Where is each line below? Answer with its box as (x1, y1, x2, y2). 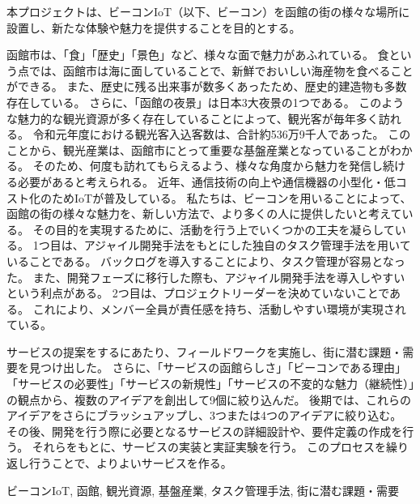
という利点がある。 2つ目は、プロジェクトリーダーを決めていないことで (6, 284, 390, 301)
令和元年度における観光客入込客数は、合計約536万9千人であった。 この (32, 126, 411, 143)
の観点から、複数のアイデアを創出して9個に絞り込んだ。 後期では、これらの (6, 391, 412, 408)
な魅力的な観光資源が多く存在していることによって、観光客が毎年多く (6, 109, 379, 126)
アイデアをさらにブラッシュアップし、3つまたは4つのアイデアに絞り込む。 (6, 407, 402, 424)
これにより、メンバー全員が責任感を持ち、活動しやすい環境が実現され (32, 300, 406, 317)
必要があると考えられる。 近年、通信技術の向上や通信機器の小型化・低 (17, 173, 396, 190)
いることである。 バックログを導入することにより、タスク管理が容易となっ (6, 252, 405, 269)
